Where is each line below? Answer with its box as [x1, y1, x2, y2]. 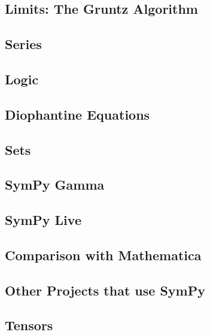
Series [5, 35, 42, 53]
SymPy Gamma [5, 175, 105, 194]
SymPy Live [5, 211, 81, 229]
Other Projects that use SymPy [5, 281, 205, 299]
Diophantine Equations [5, 105, 150, 123]
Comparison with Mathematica [5, 245, 202, 264]
